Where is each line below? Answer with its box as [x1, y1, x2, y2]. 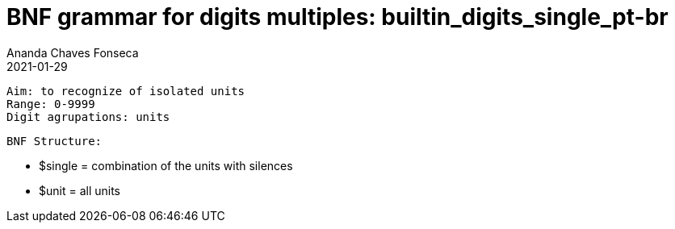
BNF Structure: [6, 134, 103, 148]
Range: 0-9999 [6, 97, 95, 110]
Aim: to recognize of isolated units [6, 84, 245, 98]
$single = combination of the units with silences [39, 158, 293, 173]
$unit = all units [39, 183, 120, 198]
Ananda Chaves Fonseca [6, 45, 139, 60]
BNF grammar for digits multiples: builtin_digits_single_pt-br [6, 3, 669, 31]
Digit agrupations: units [6, 110, 170, 123]
